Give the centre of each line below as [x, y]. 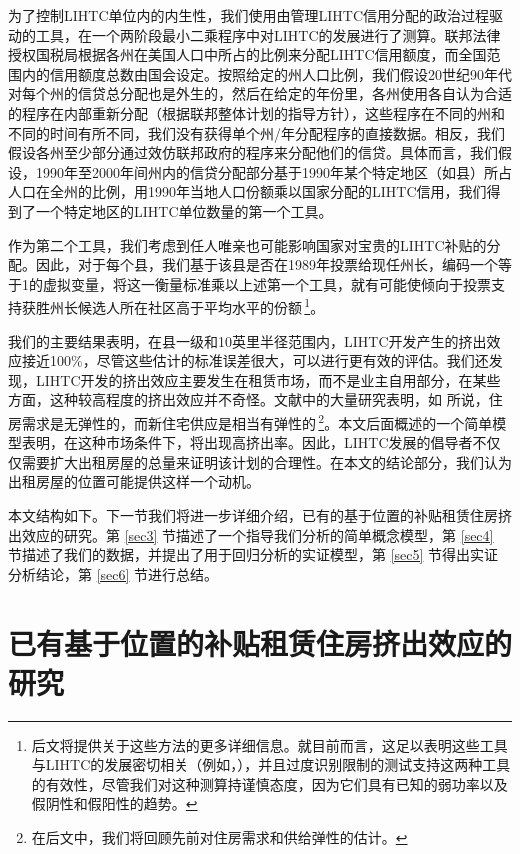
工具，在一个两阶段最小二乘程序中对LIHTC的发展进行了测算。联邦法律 [268, 34]
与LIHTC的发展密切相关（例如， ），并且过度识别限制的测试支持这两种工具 [271, 764]
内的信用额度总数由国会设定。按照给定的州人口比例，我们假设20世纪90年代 [266, 73]
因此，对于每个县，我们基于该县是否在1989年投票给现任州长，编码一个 [266, 264]
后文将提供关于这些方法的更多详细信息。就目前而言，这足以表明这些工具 [269, 744]
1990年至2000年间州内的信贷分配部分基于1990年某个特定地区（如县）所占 [273, 171]
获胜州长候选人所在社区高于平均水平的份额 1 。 [173, 305]
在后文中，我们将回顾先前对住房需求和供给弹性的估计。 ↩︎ [219, 837]
